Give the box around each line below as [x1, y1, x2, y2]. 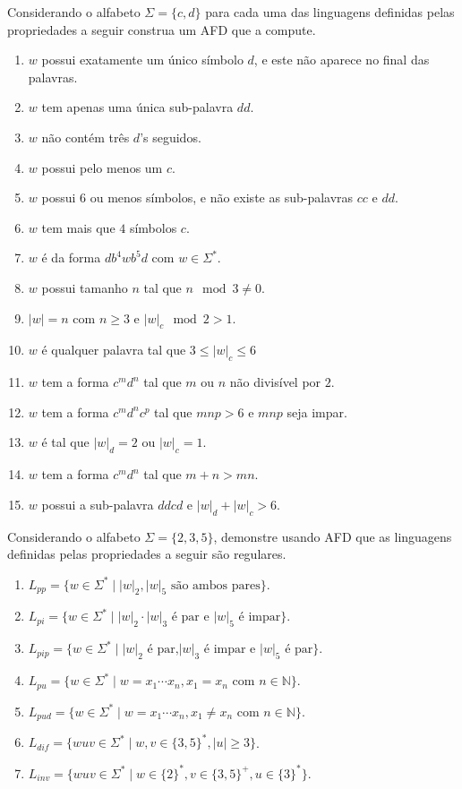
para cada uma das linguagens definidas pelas [205, 3, 455, 21]
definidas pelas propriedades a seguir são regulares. [7, 545, 287, 563]
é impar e [203, 643, 256, 656]
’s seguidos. [140, 127, 201, 146]
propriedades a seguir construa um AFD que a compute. [7, 20, 316, 39]
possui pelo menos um [41, 158, 163, 176]
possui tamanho [41, 278, 128, 296]
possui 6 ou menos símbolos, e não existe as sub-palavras [41, 188, 354, 207]
